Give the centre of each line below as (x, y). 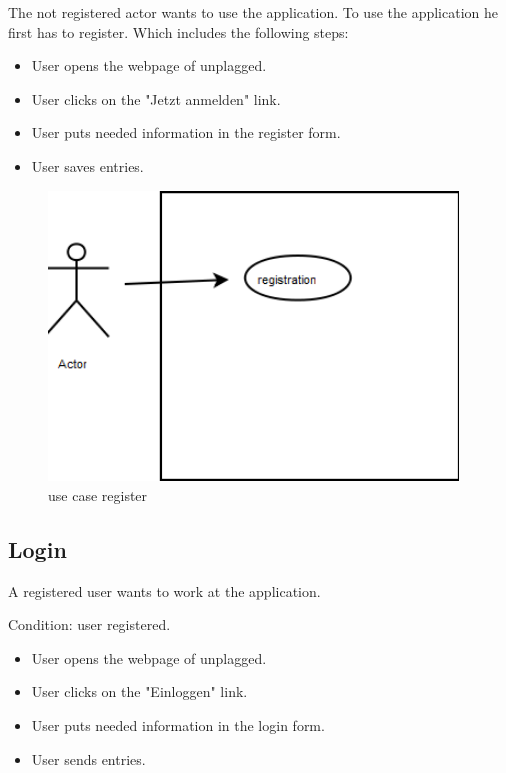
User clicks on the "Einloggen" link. (139, 691)
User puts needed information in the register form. (186, 132)
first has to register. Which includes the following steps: (178, 31)
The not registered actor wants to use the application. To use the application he (253, 12)
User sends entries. (88, 758)
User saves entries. (87, 165)
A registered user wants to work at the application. (164, 590)
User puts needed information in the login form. (178, 724)
